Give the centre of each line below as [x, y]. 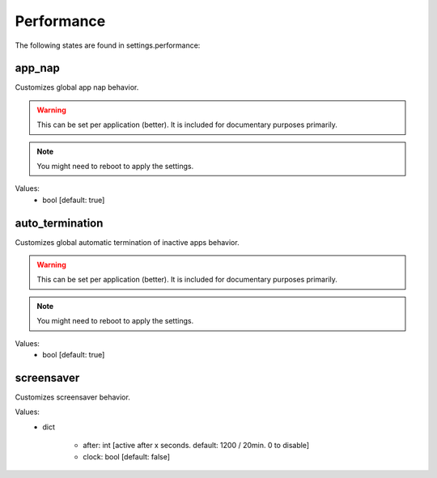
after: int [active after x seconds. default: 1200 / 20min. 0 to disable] [196, 446]
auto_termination [59, 223]
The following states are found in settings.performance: [108, 45]
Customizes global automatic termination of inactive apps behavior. [127, 242]
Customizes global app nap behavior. [77, 87]
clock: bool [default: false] [126, 456]
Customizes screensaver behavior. [73, 397]
